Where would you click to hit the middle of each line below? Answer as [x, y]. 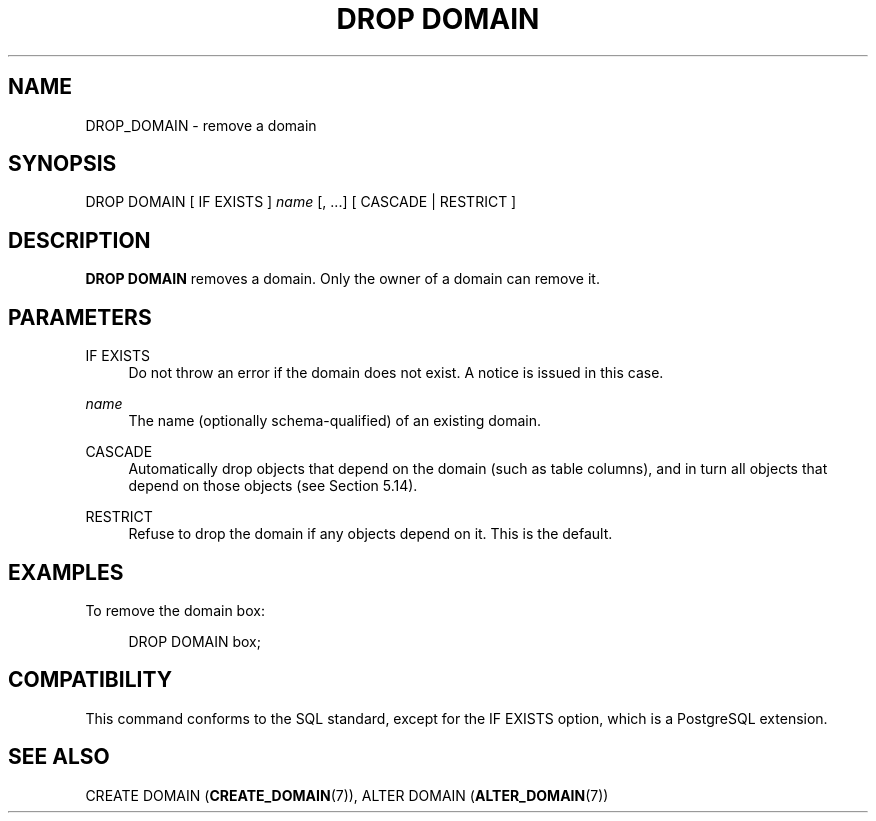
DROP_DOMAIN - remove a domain [201, 125]
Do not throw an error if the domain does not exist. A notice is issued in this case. [396, 373]
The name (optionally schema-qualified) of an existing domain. [335, 421]
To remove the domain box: [175, 610]
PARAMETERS [80, 317]
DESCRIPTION [79, 240]
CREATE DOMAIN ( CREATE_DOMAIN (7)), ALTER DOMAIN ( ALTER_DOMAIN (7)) [347, 795]
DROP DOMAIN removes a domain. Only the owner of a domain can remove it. [342, 279]
